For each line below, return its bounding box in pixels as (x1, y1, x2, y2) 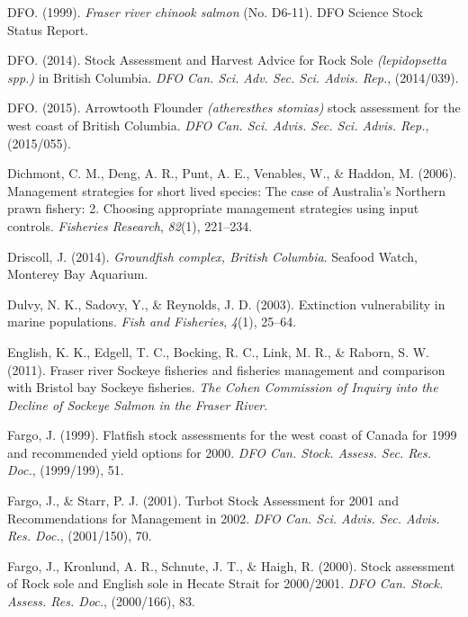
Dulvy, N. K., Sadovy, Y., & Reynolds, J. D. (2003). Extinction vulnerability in (7, 294, 445, 313)
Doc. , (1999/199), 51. (7, 461, 124, 479)
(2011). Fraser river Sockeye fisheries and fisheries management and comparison (7, 360, 445, 379)
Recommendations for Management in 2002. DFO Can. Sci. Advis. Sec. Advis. (7, 508, 440, 527)
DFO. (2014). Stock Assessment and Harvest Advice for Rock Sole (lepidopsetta (7, 50, 447, 69)
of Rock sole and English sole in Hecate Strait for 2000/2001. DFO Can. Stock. (7, 574, 444, 593)
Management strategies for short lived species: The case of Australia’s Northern (7, 181, 445, 200)
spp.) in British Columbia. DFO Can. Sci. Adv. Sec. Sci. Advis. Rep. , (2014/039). (7, 67, 459, 86)
